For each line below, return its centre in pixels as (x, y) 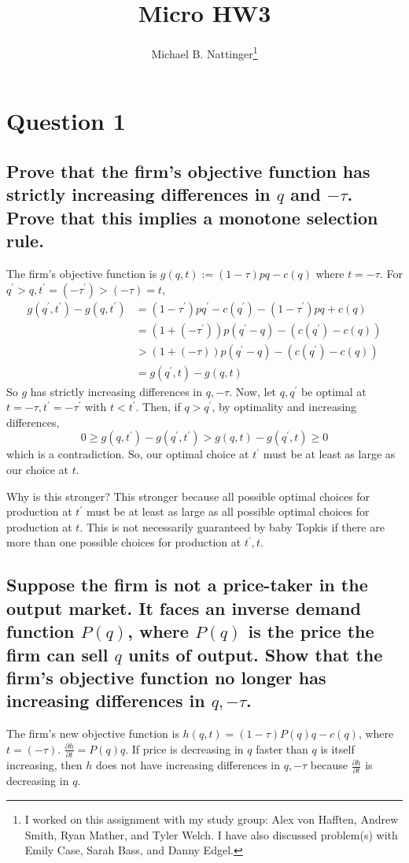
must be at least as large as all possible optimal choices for (228, 511)
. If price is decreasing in (184, 748)
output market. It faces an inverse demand (184, 607)
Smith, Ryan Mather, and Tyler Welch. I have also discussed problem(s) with (211, 834)
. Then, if (158, 407)
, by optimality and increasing (284, 407)
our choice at (37, 470)
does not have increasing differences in (188, 765)
